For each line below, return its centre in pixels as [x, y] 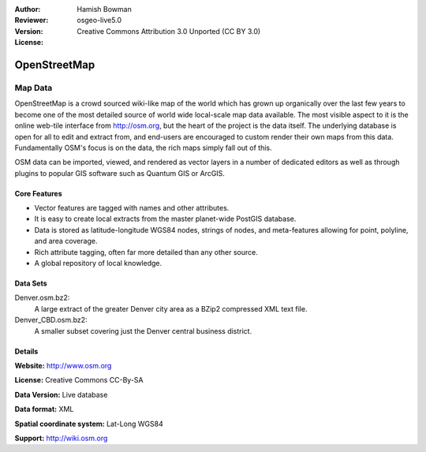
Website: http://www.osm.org [63, 365]
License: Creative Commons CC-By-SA [79, 380]
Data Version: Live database [61, 394]
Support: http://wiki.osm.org [61, 438]
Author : [28, 9]
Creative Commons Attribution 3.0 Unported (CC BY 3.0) [169, 31]
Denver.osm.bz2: [42, 298]
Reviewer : [32, 21]
